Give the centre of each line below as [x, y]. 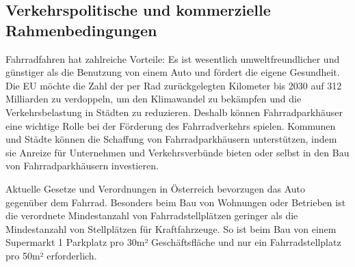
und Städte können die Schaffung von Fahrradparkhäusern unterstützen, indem [171, 139]
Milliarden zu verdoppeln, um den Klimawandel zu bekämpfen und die [154, 99]
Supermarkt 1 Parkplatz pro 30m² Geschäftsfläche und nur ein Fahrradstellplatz [173, 242]
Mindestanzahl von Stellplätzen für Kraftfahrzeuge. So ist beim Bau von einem [171, 228]
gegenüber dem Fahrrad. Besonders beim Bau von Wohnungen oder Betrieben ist [176, 202]
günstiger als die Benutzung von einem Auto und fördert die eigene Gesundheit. [173, 72]
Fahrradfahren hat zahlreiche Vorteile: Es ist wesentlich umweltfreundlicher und [173, 58]
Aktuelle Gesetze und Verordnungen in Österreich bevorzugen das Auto [156, 188]
